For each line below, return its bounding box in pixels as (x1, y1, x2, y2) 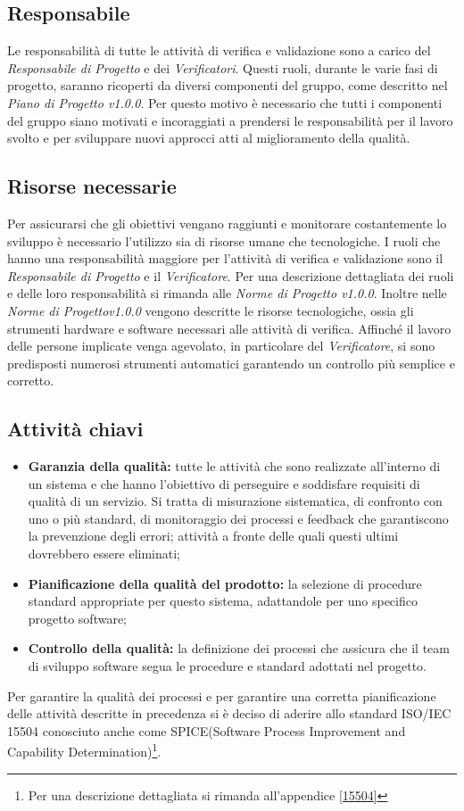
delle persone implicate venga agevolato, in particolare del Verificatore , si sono (7, 336, 435, 355)
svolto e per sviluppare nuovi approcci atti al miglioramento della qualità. (7, 128, 410, 147)
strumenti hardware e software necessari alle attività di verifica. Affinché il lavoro (7, 319, 452, 337)
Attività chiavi (7, 415, 144, 443)
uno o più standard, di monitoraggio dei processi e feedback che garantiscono (28, 509, 449, 527)
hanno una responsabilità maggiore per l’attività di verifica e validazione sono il (7, 249, 443, 268)
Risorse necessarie (7, 172, 177, 200)
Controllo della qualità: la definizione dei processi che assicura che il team (28, 639, 450, 658)
